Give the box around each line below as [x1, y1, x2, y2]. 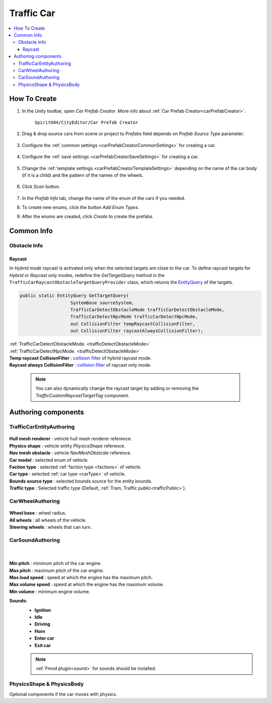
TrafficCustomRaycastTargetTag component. [35, 392, 129, 398]
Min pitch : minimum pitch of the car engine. [9, 560, 102, 567]
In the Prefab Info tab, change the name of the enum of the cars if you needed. [22, 195, 186, 201]
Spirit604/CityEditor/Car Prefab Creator [34, 119, 139, 125]
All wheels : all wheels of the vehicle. [9, 517, 87, 523]
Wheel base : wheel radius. [9, 510, 66, 516]
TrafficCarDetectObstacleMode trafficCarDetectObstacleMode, [70, 307, 225, 312]
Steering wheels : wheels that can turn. [9, 524, 92, 530]
